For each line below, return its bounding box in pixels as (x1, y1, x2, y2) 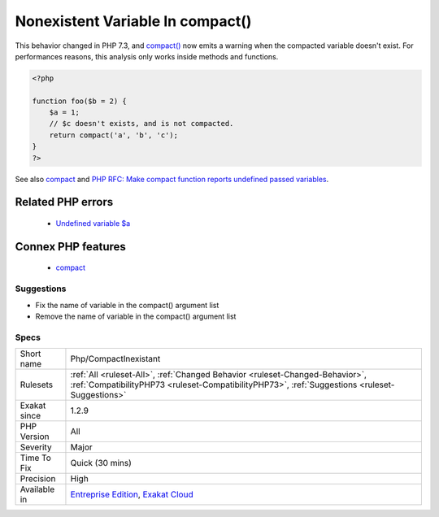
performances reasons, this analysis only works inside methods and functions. (15, 51, 279, 61)
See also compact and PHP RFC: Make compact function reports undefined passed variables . (15, 174, 329, 184)
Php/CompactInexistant (70, 354, 161, 365)
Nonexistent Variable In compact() (15, 12, 252, 30)
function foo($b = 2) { (32, 96, 128, 106)
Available (20, 484, 55, 495)
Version (20, 431, 50, 442)
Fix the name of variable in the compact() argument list (35, 300, 219, 310)
